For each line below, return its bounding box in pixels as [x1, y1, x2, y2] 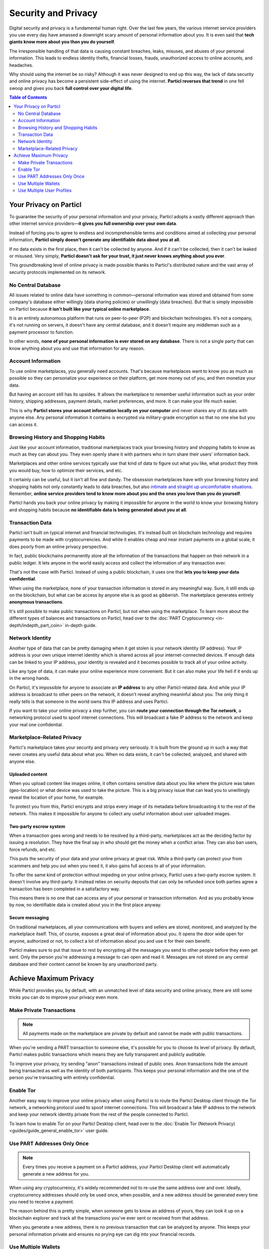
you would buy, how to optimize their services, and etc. [9, 467, 123, 473]
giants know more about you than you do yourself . [9, 39, 116, 45]
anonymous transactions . [9, 599, 64, 605]
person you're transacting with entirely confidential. [9, 1075, 116, 1081]
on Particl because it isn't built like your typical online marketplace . [9, 306, 150, 312]
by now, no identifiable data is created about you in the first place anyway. [9, 902, 162, 908]
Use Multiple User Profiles [18, 187, 72, 193]
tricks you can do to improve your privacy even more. [9, 994, 119, 1000]
